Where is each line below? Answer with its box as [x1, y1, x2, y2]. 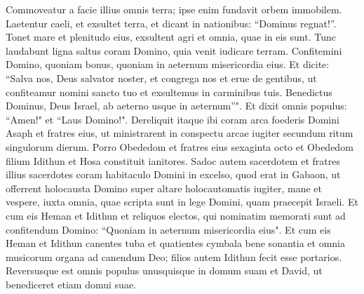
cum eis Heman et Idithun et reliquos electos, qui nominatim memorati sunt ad [6, 208, 346, 222]
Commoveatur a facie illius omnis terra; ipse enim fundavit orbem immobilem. [6, 2, 342, 16]
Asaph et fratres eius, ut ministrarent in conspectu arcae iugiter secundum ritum [6, 126, 353, 140]
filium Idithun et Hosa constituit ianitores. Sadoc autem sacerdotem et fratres [6, 153, 340, 168]
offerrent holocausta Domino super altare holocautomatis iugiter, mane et [6, 180, 322, 195]
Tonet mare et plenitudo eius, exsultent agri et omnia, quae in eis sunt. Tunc [6, 29, 336, 44]
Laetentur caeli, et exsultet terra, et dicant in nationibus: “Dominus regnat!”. [6, 15, 337, 30]
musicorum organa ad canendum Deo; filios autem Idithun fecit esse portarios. [6, 249, 342, 264]
